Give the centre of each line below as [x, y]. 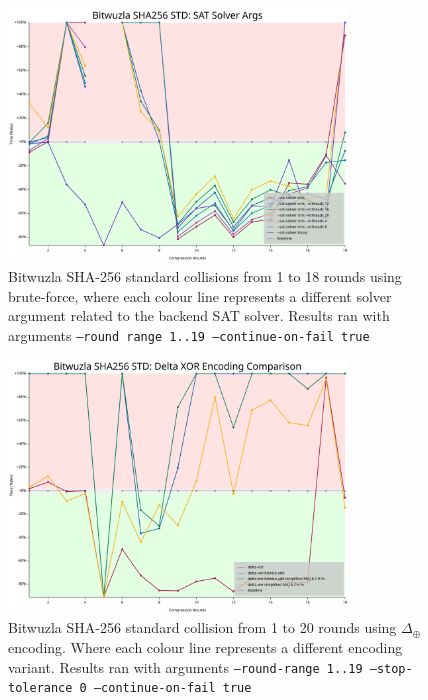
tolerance [40, 688]
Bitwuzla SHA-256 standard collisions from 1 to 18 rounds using [205, 275]
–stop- [391, 668]
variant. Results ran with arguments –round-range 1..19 [185, 666]
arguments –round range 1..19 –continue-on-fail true [189, 334]
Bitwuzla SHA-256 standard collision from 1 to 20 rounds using [202, 627]
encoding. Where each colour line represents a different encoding [205, 647]
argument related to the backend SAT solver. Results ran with [199, 315]
